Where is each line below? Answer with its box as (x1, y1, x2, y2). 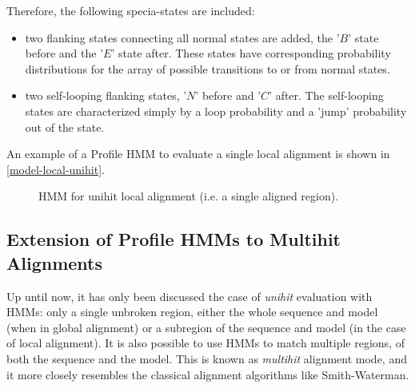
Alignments (6, 250, 102, 275)
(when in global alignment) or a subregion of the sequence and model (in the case (6, 319, 406, 335)
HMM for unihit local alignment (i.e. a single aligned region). (38, 188, 339, 204)
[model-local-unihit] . (6, 160, 105, 177)
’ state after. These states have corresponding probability (111, 45, 391, 61)
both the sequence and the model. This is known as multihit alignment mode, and (6, 350, 407, 366)
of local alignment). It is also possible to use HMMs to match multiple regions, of (6, 335, 405, 351)
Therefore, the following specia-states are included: (6, 2, 255, 18)
